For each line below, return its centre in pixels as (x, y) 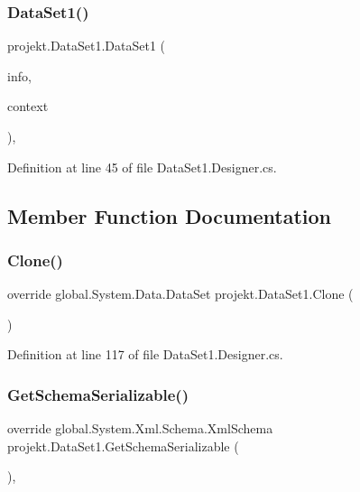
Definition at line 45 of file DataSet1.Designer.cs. (142, 167)
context (28, 106)
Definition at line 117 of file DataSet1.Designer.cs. (145, 354)
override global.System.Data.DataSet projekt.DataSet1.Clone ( (180, 294)
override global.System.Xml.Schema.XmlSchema (140, 428)
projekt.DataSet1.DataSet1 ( (87, 46)
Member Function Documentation (170, 215)
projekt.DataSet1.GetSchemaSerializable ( (123, 446)
